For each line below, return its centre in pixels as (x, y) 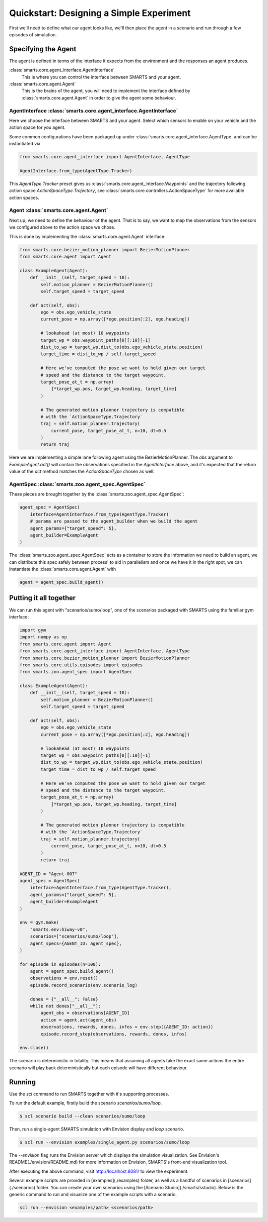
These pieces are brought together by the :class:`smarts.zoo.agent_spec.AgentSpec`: (97, 494)
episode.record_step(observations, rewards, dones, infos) (114, 1034)
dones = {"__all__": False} (64, 999)
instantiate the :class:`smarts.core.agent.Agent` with (63, 569)
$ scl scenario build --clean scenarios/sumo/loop (83, 1116)
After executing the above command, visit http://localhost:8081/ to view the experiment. (99, 1171)
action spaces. (24, 198)
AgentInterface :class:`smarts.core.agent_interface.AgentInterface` (94, 110)
